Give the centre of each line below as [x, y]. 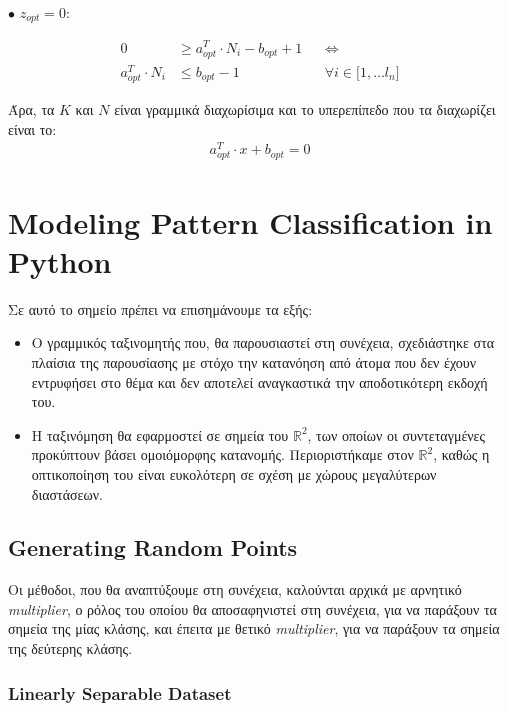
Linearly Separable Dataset [120, 692]
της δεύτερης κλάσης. [70, 648]
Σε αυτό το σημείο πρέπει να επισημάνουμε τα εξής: [160, 308]
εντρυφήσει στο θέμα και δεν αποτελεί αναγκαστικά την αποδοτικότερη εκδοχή [259, 381]
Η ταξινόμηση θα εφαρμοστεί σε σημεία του [160, 434]
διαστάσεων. [67, 493]
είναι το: [32, 128]
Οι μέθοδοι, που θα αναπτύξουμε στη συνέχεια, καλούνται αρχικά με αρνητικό [235, 589]
